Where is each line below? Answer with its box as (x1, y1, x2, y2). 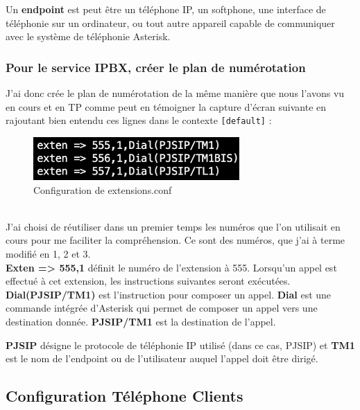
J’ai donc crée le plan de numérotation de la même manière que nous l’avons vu (6, 86, 345, 100)
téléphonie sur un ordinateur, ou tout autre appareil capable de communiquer (6, 15, 335, 30)
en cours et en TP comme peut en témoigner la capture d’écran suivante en (6, 99, 327, 114)
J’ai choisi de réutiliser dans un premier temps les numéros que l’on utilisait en (6, 219, 341, 233)
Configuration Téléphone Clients (6, 385, 243, 407)
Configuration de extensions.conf (33, 182, 172, 197)
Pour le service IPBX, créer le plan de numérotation (6, 58, 306, 75)
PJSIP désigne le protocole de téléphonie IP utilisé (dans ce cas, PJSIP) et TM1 (6, 337, 355, 352)
